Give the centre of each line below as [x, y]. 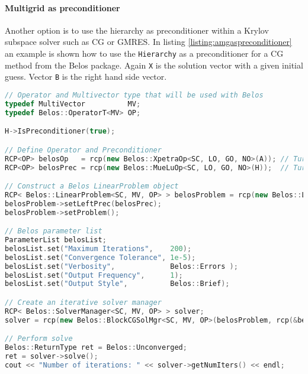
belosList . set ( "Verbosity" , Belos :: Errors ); [121, 266]
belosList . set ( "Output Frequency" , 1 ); [94, 275]
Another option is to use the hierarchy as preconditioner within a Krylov [137, 30]
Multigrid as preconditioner [62, 7]
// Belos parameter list [54, 231]
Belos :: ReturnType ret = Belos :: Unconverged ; [96, 348]
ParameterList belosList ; [56, 240]
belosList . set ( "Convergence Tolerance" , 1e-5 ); [100, 257]
